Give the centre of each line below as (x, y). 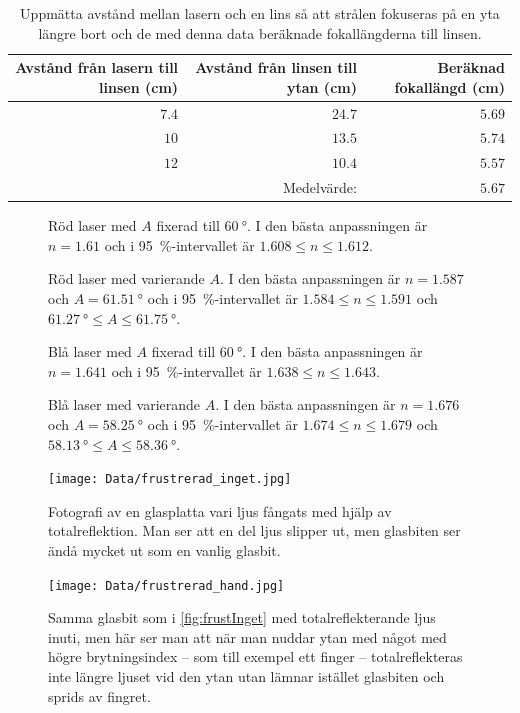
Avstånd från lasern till (97, 67)
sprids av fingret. (99, 695)
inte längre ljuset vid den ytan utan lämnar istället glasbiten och (246, 676)
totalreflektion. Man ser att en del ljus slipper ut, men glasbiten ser (254, 530)
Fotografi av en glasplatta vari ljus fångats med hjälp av (220, 510)
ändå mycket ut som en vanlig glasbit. (164, 550)
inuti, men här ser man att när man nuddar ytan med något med (247, 636)
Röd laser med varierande (126, 278)
